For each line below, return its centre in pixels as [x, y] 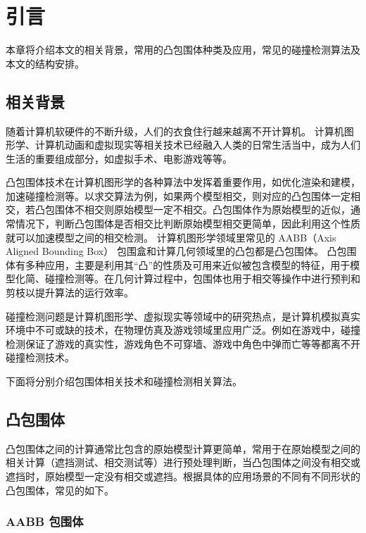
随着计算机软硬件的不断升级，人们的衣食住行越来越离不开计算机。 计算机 [175, 131]
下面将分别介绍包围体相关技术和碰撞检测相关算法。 [124, 381]
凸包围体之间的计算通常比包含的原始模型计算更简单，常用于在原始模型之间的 [183, 448]
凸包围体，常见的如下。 [60, 490]
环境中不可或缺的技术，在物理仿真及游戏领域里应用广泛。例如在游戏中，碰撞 [183, 330]
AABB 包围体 [45, 521]
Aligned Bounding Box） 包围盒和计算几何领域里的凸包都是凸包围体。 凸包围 [181, 251]
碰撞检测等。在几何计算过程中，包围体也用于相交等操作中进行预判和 [202, 278]
